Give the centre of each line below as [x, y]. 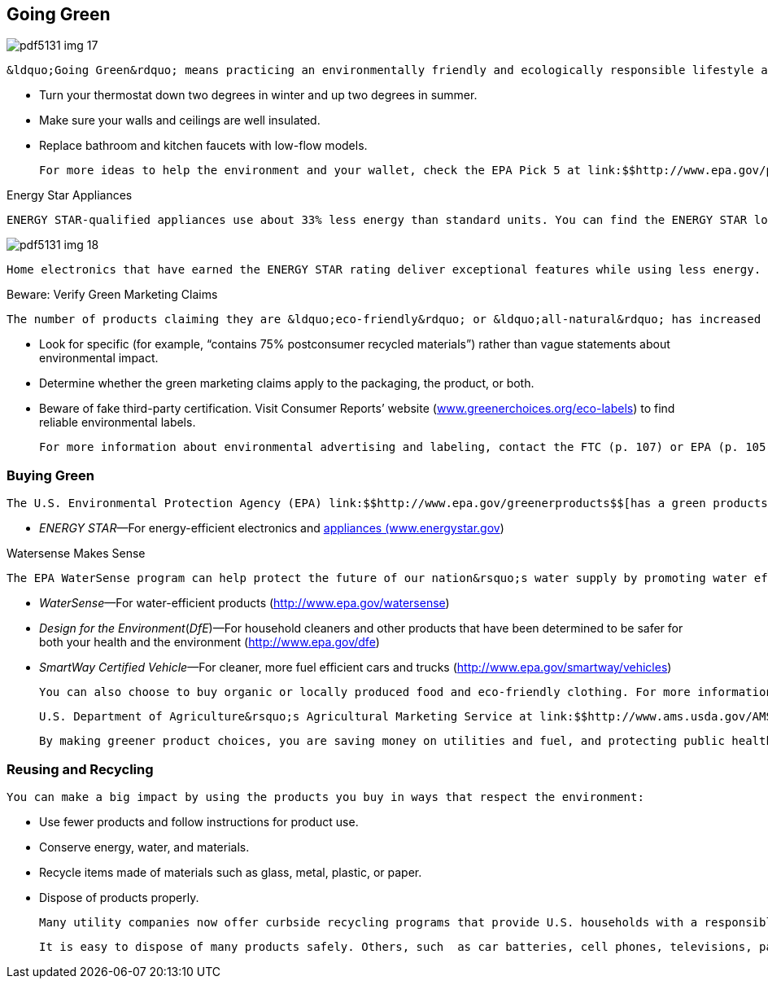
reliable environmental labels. [118, 422]
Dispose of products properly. [119, 897]
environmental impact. [99, 358]
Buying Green [50, 475]
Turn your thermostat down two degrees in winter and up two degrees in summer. [258, 95]
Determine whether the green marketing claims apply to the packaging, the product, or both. [287, 383]
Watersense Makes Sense [76, 554]
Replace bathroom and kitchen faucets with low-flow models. [203, 146]
